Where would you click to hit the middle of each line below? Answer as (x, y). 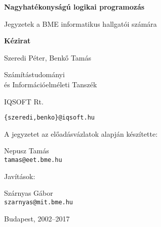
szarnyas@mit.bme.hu (39, 202)
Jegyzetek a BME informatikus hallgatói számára (80, 23)
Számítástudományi (34, 74)
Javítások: (20, 176)
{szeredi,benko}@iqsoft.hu (49, 118)
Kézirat (17, 41)
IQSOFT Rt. (24, 101)
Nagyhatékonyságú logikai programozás (74, 7)
